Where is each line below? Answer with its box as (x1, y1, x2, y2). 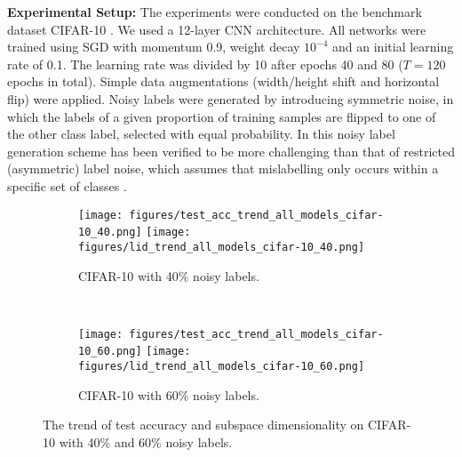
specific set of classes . (7, 176, 127, 195)
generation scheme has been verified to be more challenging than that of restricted (7, 141, 456, 160)
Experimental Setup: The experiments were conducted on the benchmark (7, 3, 422, 20)
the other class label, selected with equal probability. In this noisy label (7, 124, 395, 143)
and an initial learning (332, 37, 454, 56)
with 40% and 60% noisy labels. (59, 432, 233, 451)
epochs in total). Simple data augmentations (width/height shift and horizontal (7, 72, 440, 91)
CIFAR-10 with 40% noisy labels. (78, 266, 259, 285)
